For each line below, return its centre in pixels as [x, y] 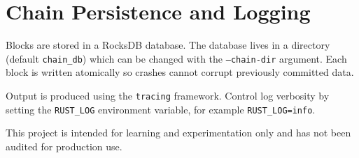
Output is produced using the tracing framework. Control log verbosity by [168, 95]
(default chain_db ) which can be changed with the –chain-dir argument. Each [176, 58]
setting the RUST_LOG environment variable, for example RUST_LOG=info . [161, 109]
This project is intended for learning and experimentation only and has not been [178, 133]
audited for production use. [64, 146]
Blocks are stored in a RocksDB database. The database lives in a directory [168, 45]
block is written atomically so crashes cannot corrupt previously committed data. [180, 72]
